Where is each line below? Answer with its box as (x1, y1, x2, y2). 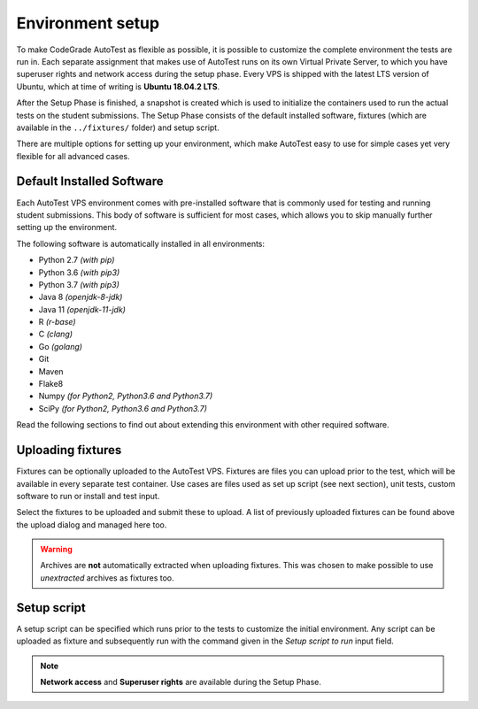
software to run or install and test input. (16, 490, 160, 501)
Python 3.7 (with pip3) (38, 279, 119, 289)
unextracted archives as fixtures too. (40, 572, 174, 583)
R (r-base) (38, 317, 76, 328)
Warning (40, 544, 73, 555)
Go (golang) (38, 341, 83, 351)
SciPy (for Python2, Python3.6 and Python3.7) (38, 403, 208, 413)
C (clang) (38, 328, 73, 340)
